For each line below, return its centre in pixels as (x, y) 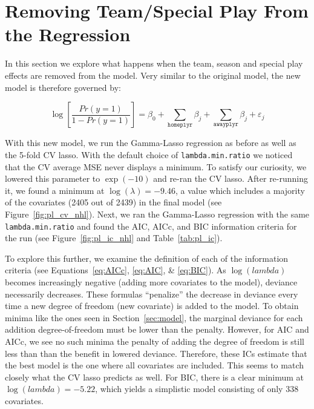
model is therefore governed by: (63, 87)
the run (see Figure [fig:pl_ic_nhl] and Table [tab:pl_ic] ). (114, 238)
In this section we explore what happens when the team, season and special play (154, 63)
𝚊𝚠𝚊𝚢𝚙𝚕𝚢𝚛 (226, 125)
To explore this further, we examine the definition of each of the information (147, 258)
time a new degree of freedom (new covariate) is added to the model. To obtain (152, 306)
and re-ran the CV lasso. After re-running (231, 178)
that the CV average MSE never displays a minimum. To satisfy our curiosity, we (156, 166)
